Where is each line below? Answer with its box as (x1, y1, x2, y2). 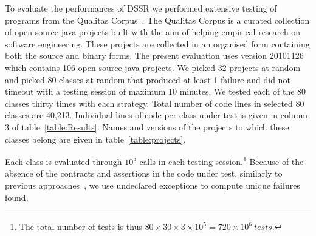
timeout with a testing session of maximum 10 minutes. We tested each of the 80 (5, 85, 306, 98)
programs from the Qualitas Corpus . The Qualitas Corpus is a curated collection (5, 13, 310, 26)
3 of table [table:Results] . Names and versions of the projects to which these (5, 120, 289, 133)
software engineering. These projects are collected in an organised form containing (5, 37, 310, 50)
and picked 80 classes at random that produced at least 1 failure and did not (5, 73, 290, 86)
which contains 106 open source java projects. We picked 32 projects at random (5, 61, 301, 73)
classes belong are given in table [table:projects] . (5, 132, 186, 145)
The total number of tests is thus (19, 220, 142, 233)
